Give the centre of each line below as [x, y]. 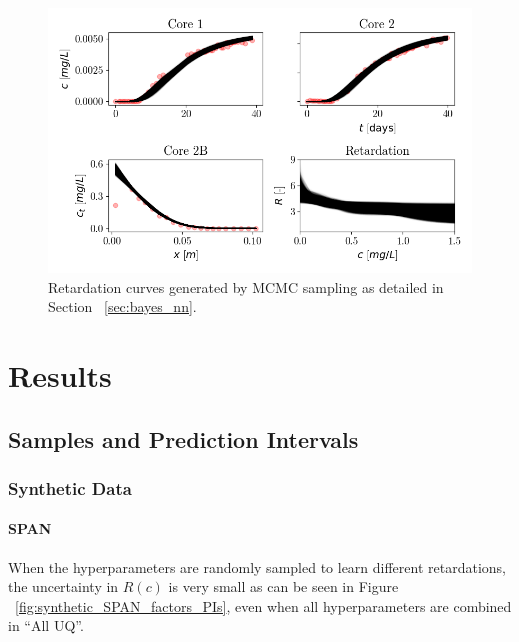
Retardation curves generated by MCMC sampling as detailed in [246, 286]
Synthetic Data [70, 487]
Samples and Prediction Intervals [183, 438]
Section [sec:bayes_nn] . [122, 306]
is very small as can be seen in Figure [283, 586]
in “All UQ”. [46, 625]
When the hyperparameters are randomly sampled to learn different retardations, [257, 566]
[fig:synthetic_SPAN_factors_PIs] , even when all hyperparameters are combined [263, 605]
